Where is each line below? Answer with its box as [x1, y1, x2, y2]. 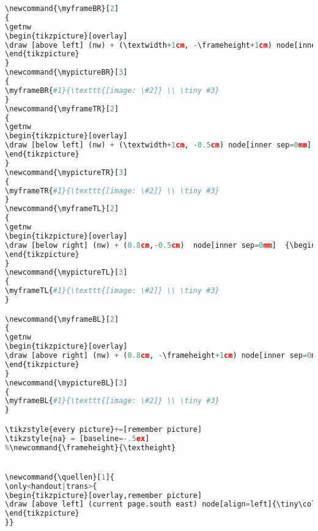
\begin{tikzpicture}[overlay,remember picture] [5, 491, 202, 500]
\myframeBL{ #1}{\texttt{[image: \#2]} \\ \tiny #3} [5, 396, 220, 406]
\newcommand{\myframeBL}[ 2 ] [5, 314, 119, 324]
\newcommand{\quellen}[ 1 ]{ [5, 472, 114, 481]
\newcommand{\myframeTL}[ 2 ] [5, 204, 119, 214]
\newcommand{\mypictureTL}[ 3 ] [5, 268, 128, 277]
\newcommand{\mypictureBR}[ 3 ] [5, 68, 128, 77]
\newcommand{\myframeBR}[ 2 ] [5, 4, 119, 13]
